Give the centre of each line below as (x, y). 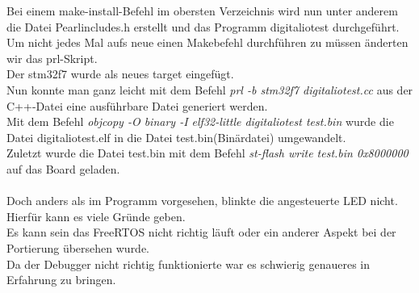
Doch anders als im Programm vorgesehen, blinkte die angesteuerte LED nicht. (202, 201)
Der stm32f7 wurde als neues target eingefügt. (120, 74)
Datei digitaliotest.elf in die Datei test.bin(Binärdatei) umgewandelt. (176, 137)
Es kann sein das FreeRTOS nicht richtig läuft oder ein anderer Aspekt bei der (201, 232)
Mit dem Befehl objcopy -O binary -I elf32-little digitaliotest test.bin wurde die (200, 121)
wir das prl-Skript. (52, 58)
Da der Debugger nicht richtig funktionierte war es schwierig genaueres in (189, 264)
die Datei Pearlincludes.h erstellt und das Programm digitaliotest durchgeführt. (203, 26)
